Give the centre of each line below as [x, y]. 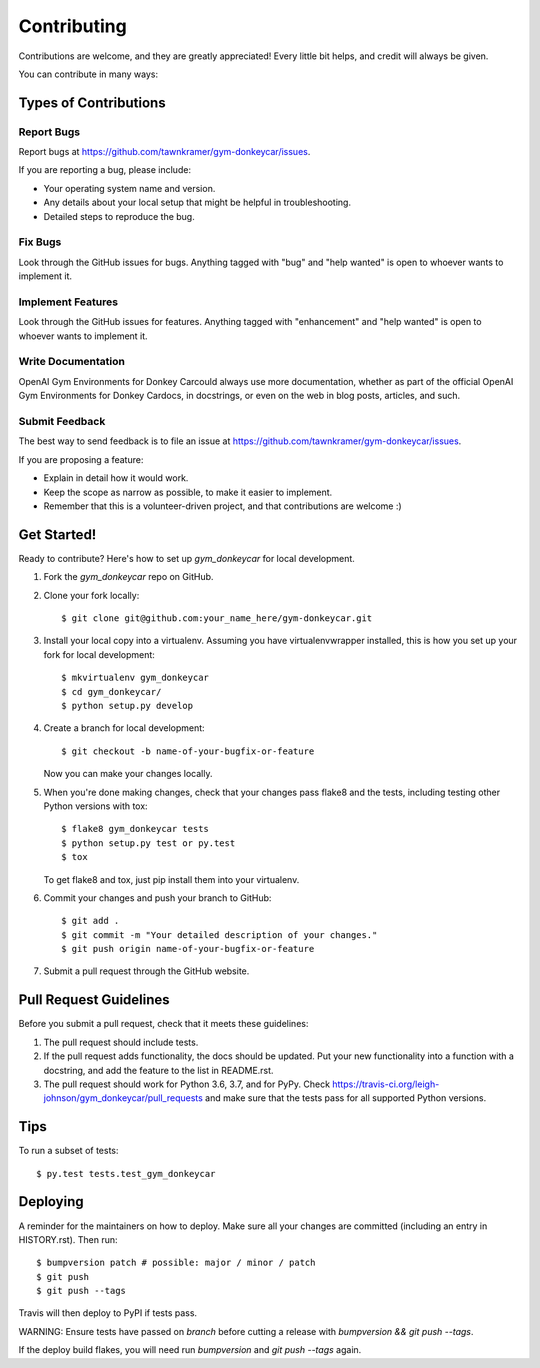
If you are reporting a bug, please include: [105, 170]
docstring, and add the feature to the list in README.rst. [158, 1070]
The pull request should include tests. [121, 1042]
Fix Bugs [40, 242]
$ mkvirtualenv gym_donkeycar [135, 678]
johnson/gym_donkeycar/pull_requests [123, 1098]
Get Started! [57, 534]
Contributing [72, 26]
